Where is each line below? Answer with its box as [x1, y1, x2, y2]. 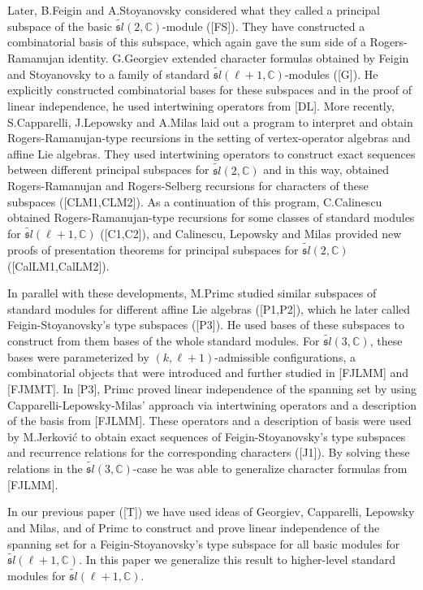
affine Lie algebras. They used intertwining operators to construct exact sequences [7, 145, 416, 162]
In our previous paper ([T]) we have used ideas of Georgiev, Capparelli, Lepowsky [7, 503, 415, 520]
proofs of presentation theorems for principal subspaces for [7, 241, 299, 258]
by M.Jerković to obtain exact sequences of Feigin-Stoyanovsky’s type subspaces [7, 427, 406, 445]
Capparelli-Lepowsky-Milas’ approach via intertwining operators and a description [7, 396, 417, 413]
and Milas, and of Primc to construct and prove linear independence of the [7, 518, 380, 536]
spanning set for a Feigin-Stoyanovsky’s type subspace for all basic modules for [7, 535, 400, 552]
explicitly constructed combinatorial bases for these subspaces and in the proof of [7, 81, 412, 98]
